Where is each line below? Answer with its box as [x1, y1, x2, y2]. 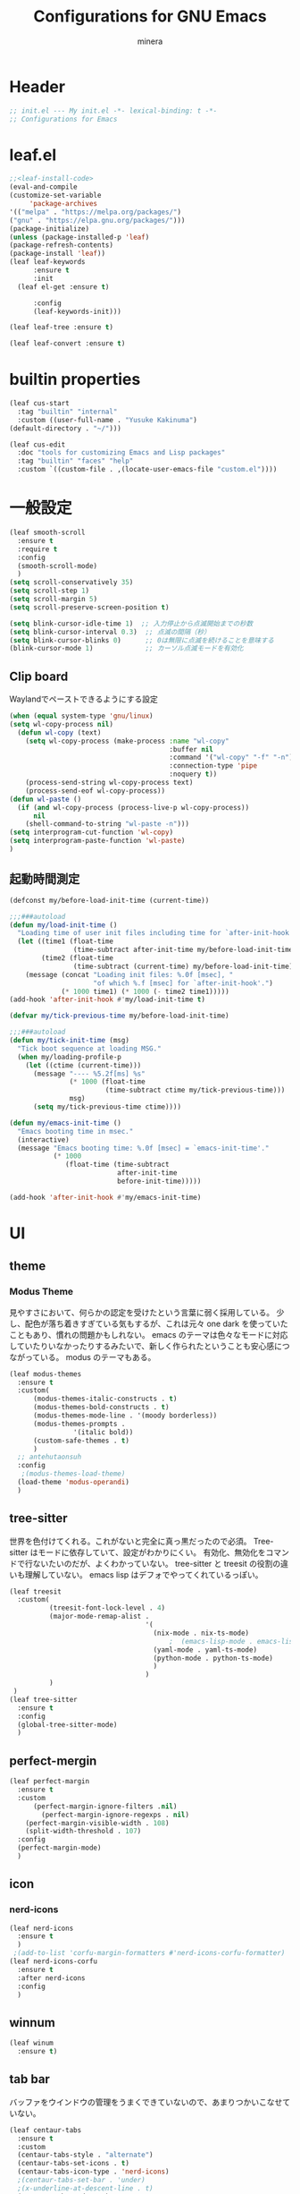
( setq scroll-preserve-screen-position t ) [9, 602, 170, 612]
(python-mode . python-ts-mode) [153, 1654, 274, 1663]
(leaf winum [9, 2038, 54, 2048]
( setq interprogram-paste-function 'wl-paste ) [9, 837, 186, 846]
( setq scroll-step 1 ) [9, 586, 90, 596]
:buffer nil [169, 744, 214, 753]
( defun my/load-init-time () [9, 920, 118, 930]
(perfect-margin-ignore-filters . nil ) [32, 1801, 178, 1811]
